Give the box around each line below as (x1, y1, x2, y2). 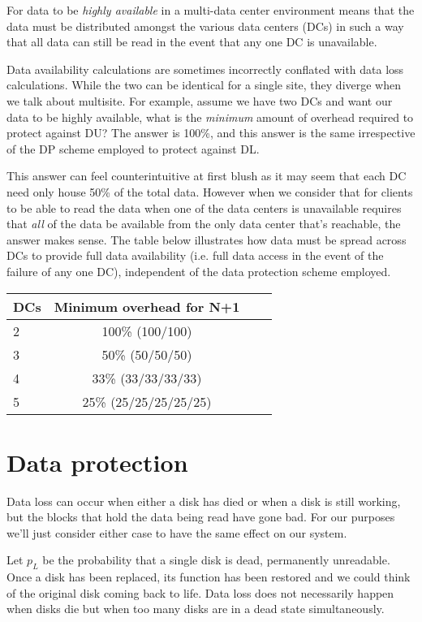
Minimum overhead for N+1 (54, 296, 240, 316)
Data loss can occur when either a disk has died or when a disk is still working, (6, 492, 401, 509)
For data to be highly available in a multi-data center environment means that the (6, 2, 415, 18)
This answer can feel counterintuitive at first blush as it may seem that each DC (6, 167, 407, 184)
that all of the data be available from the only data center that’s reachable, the (6, 215, 401, 232)
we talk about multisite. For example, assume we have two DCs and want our (6, 92, 393, 109)
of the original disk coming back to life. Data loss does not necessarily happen (6, 584, 394, 601)
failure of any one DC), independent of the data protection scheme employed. (6, 262, 391, 279)
